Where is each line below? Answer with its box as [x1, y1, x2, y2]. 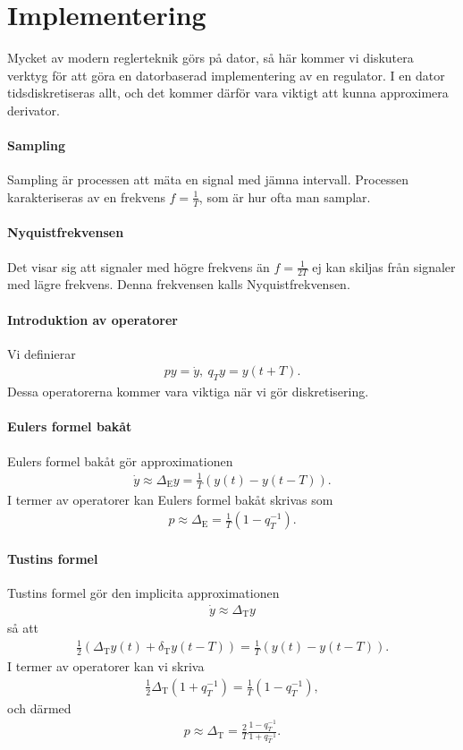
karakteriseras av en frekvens [7, 187, 165, 206]
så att [7, 618, 39, 637]
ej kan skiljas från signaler [312, 257, 456, 276]
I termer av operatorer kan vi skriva [7, 657, 205, 676]
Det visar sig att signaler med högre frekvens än [7, 257, 270, 276]
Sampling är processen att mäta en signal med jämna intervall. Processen [7, 170, 409, 189]
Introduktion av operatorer [7, 310, 178, 328]
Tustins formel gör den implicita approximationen [7, 583, 280, 601]
